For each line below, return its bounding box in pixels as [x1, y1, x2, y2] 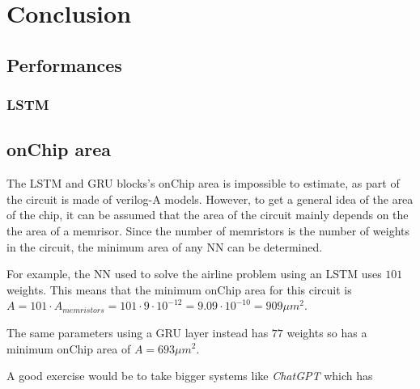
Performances [6, 52, 122, 77]
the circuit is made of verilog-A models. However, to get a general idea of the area [6, 190, 414, 207]
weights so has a [286, 323, 367, 340]
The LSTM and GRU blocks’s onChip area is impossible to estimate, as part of [6, 175, 400, 192]
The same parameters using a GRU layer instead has [6, 323, 269, 340]
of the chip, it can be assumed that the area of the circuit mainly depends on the [6, 206, 409, 223]
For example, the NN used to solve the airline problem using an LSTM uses [6, 265, 382, 282]
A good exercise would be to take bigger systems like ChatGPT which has [6, 367, 373, 384]
